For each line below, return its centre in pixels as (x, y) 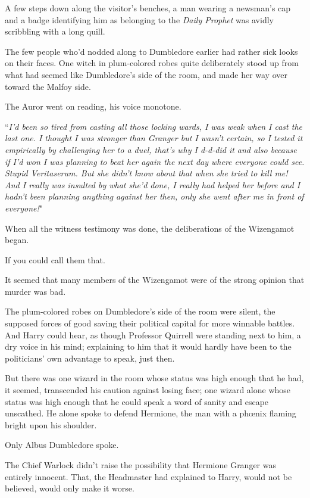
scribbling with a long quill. (55, 31)
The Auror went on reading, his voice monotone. (93, 106)
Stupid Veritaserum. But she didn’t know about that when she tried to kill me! (146, 173)
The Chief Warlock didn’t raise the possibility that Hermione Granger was (141, 465)
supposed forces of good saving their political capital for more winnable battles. (150, 323)
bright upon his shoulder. (51, 424)
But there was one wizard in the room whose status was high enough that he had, (154, 378)
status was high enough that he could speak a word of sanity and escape (137, 401)
